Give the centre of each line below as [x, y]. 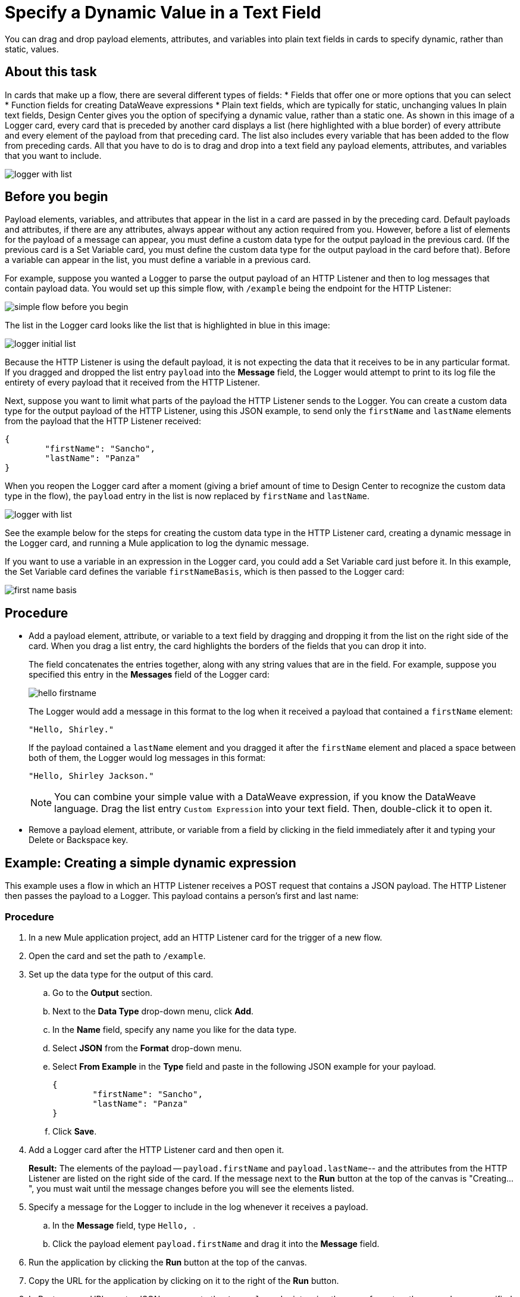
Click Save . [75, 1131]
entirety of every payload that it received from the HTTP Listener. [132, 383]
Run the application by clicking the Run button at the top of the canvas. [168, 1262]
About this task [51, 72]
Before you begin [57, 197]
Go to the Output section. [102, 992]
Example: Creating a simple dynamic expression [151, 863]
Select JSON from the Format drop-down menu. [147, 1048]
